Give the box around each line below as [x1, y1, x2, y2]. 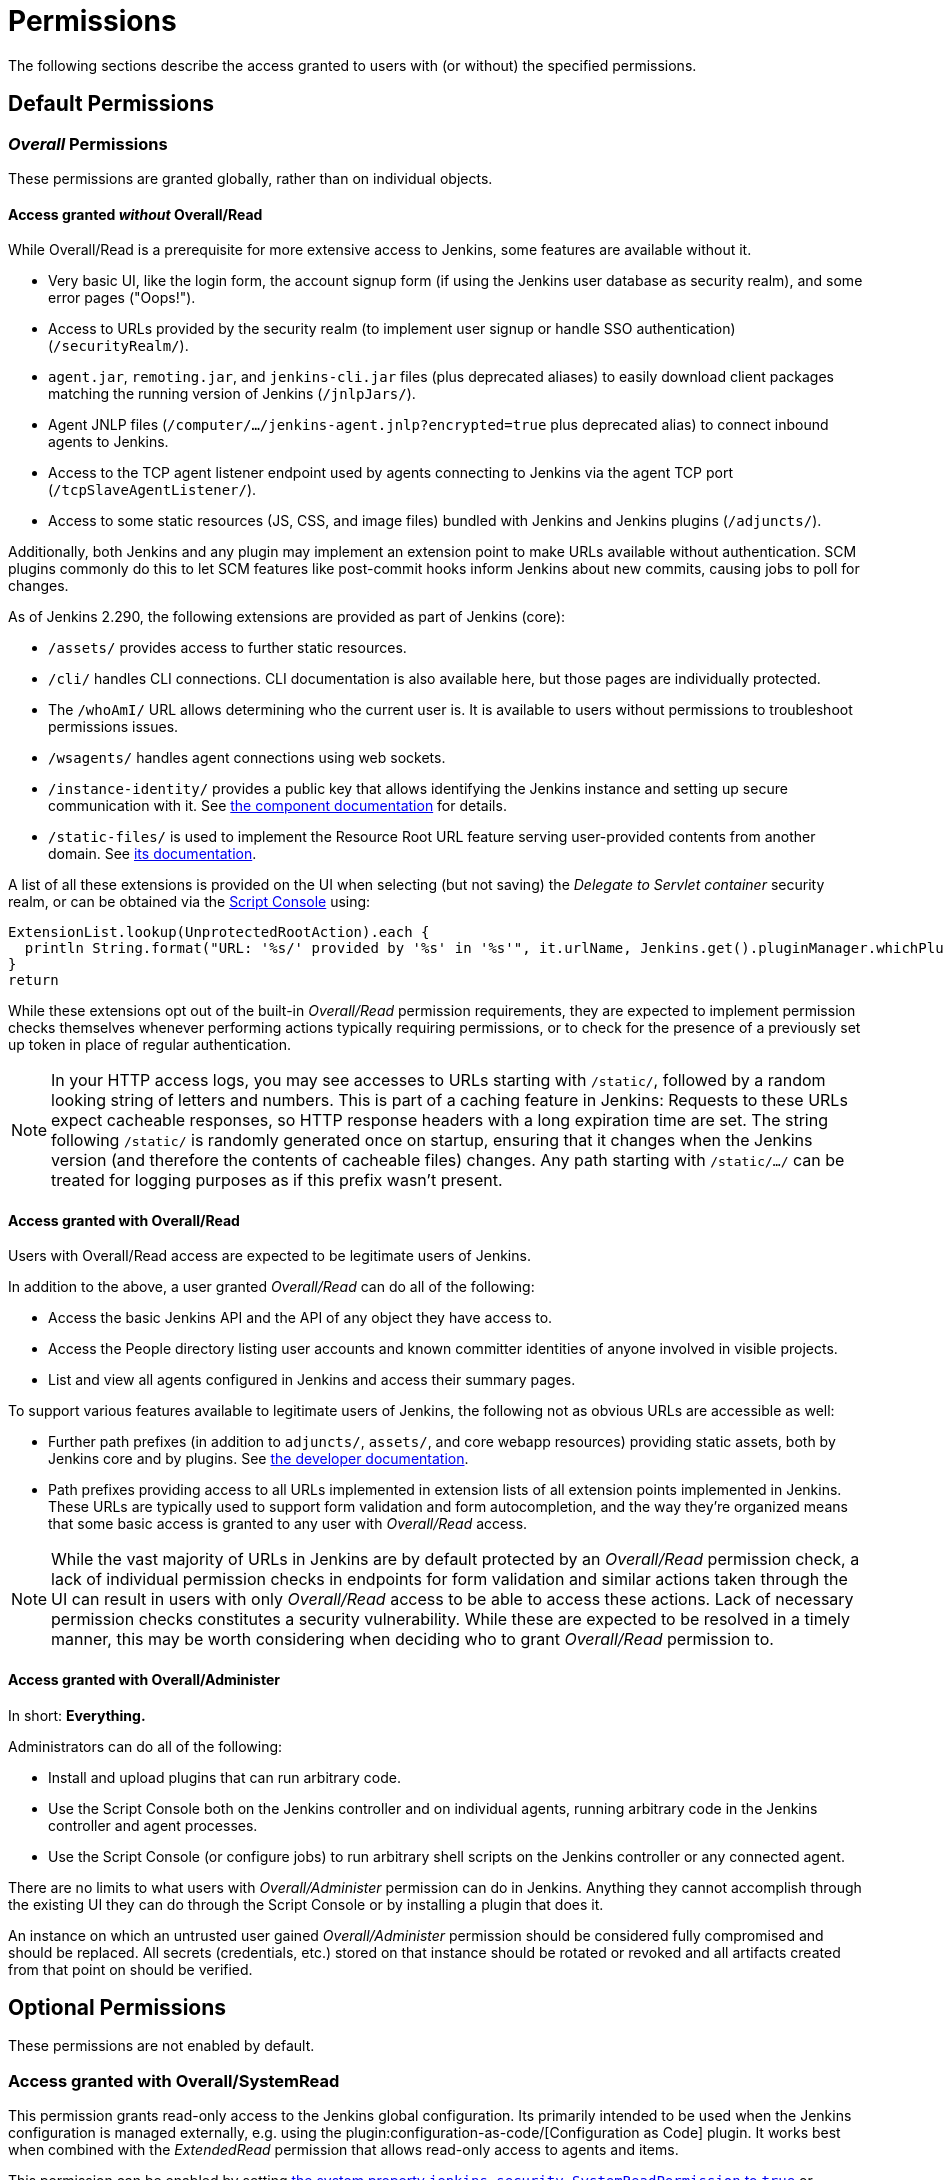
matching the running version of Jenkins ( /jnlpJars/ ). [48, 385, 416, 403]
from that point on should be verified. [8, 1960, 253, 1978]
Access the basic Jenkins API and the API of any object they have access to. [48, 1309, 553, 1327]
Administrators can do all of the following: [8, 1737, 283, 1755]
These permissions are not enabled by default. [8, 2037, 315, 2055]
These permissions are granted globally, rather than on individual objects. [8, 169, 493, 187]
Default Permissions [8, 91, 214, 117]
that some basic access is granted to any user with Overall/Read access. [48, 1515, 528, 1533]
